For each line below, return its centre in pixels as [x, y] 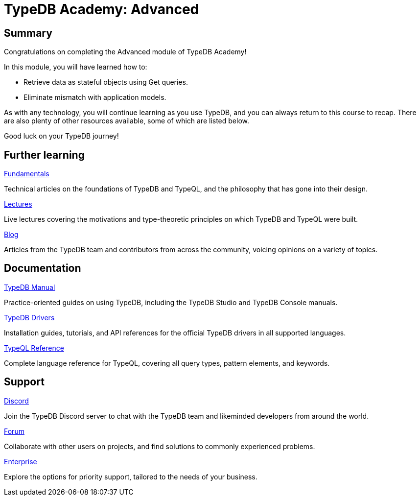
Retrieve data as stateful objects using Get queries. [106, 82]
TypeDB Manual [30, 287]
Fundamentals [27, 174]
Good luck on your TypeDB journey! [61, 136]
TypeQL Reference [34, 348]
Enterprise [21, 461]
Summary [28, 33]
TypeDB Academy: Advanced [102, 9]
